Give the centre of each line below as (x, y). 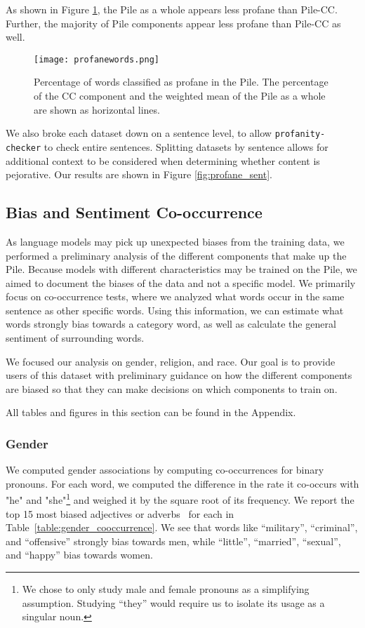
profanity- (300, 134)
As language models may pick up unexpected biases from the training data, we (175, 241)
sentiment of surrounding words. (75, 338)
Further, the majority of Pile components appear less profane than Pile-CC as (173, 23)
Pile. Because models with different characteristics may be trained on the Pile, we (181, 269)
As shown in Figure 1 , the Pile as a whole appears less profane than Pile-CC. (172, 9)
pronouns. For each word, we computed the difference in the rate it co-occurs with (182, 483)
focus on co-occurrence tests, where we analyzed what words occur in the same (175, 296)
